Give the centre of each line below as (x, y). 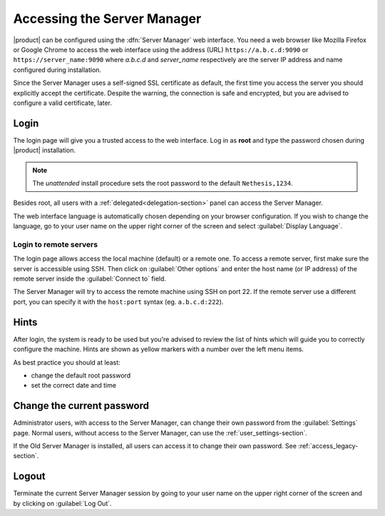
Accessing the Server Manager (107, 19)
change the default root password (81, 375)
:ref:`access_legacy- (328, 446)
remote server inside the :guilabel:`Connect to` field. (90, 279)
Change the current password (81, 406)
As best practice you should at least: (67, 362)
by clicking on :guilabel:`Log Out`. (62, 503)
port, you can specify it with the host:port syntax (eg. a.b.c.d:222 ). (118, 302)
